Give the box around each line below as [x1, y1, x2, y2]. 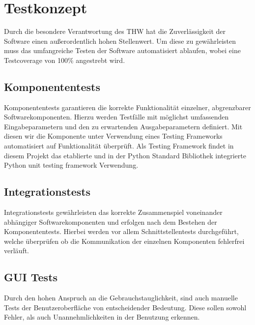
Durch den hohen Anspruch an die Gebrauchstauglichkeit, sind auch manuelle [4, 293, 238, 303]
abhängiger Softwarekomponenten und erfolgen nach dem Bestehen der [4, 216, 217, 227]
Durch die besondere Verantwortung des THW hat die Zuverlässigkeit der [4, 26, 226, 36]
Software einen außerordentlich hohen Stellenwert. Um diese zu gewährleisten [4, 35, 236, 46]
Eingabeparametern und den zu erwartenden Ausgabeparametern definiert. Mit [4, 121, 243, 131]
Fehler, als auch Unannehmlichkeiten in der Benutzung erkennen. [4, 312, 200, 322]
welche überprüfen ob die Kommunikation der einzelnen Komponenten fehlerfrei [4, 236, 245, 246]
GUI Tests [4, 269, 58, 285]
